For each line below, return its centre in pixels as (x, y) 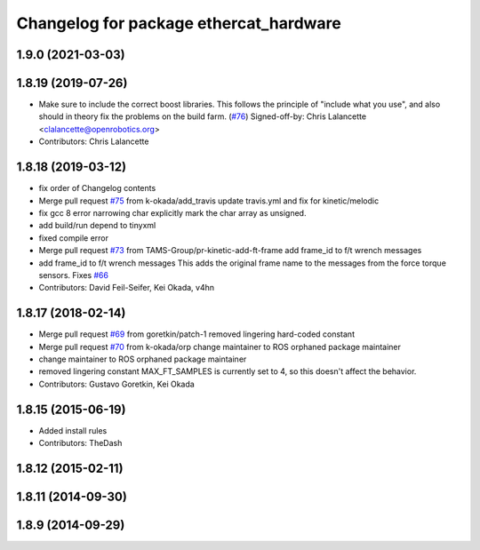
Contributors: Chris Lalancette (94, 141)
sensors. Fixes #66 (73, 275)
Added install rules (73, 430)
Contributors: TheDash (80, 443)
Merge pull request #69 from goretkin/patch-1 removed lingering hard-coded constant (197, 334)
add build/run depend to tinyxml (97, 226)
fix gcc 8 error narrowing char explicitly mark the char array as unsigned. (172, 212)
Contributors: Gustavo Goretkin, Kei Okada (116, 384)
